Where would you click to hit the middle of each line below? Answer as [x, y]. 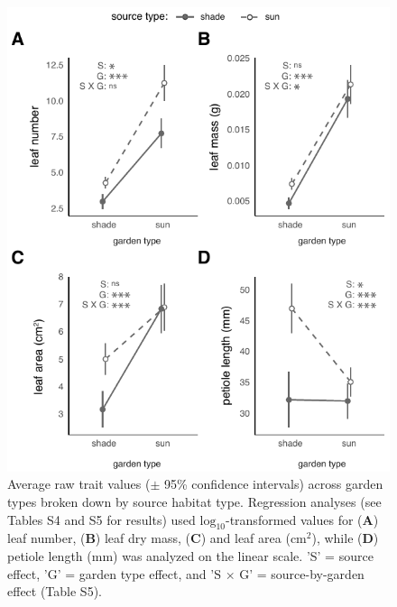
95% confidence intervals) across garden [274, 484]
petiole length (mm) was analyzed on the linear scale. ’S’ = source [190, 556]
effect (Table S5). [55, 591]
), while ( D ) [345, 538]
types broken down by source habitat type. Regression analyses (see [194, 502]
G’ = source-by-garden [302, 573]
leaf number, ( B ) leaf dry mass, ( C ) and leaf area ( [149, 538]
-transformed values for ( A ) [302, 519]
